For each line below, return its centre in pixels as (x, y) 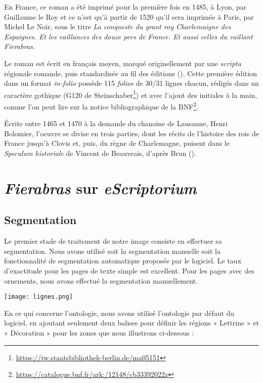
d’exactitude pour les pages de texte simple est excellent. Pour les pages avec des (129, 270)
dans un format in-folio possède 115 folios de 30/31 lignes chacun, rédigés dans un (131, 83)
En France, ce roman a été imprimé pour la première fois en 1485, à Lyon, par (125, 7)
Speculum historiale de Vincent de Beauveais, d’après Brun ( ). (100, 153)
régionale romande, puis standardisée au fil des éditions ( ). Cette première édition (130, 73)
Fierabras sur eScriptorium (100, 188)
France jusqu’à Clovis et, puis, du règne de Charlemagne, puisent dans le (117, 143)
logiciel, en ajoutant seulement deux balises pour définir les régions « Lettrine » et (131, 323)
